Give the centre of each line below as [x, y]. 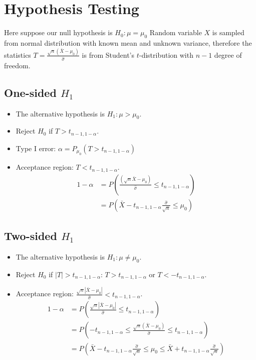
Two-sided [31, 236]
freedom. [17, 65]
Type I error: [36, 148]
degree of [228, 54]
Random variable [176, 32]
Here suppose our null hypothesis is [58, 32]
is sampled [228, 32]
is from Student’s [108, 54]
